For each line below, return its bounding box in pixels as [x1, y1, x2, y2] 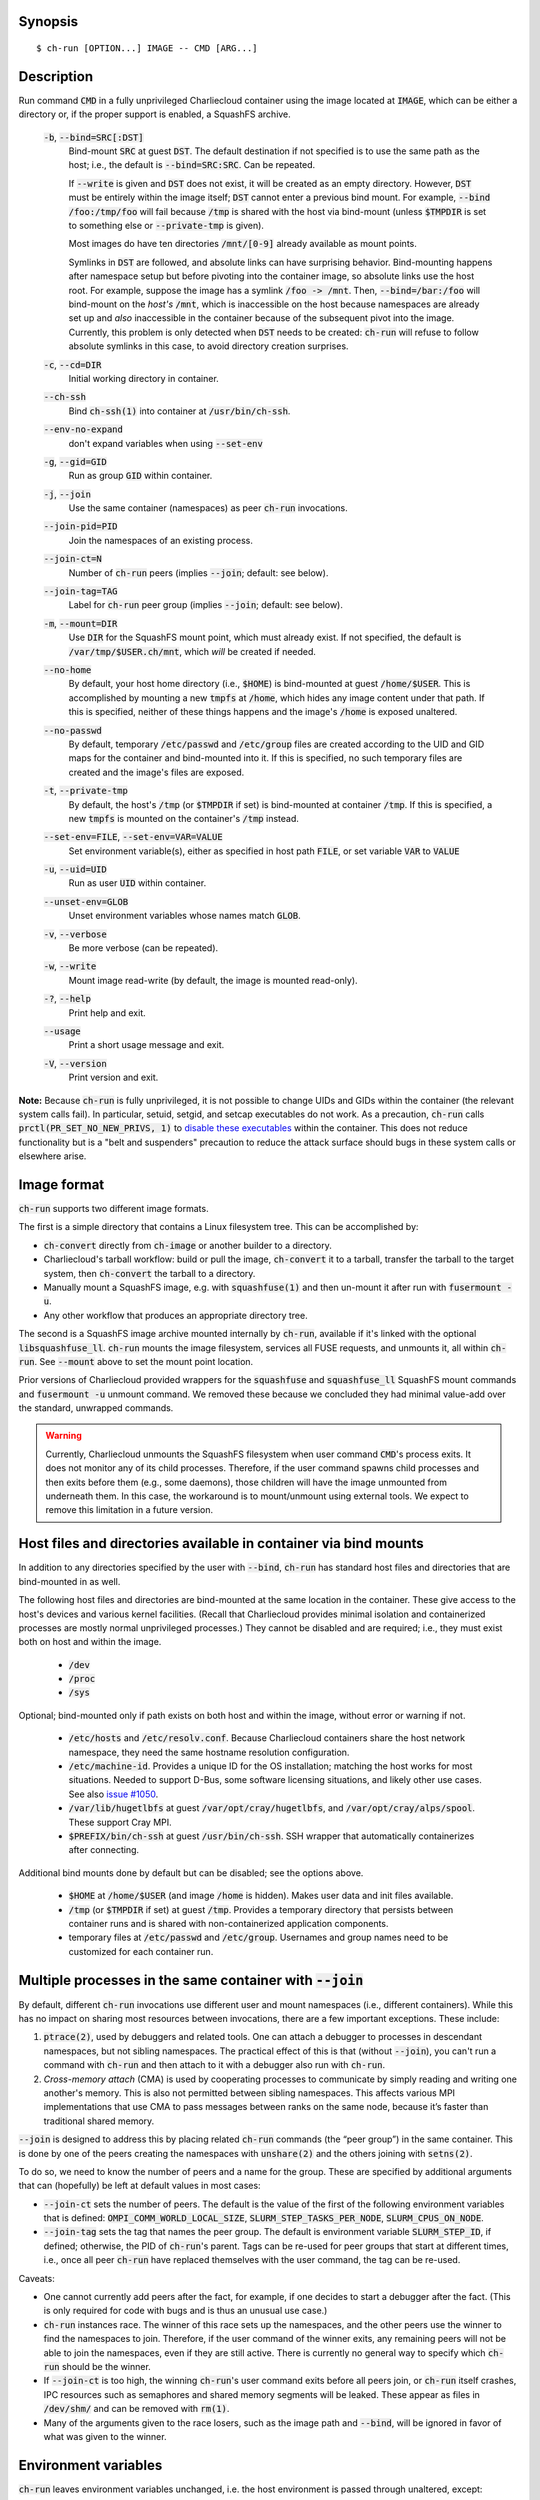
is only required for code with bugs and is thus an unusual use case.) [43, 2305, 328, 2317]
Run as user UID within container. [68, 877, 207, 889]
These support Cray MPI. [68, 1816, 172, 1828]
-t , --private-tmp [43, 785, 129, 797]
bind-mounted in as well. [18, 1575, 121, 1587]
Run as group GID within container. [68, 470, 213, 482]
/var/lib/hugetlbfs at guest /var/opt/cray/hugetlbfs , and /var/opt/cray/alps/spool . [68, 1802, 475, 1814]
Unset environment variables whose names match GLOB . [68, 910, 301, 922]
